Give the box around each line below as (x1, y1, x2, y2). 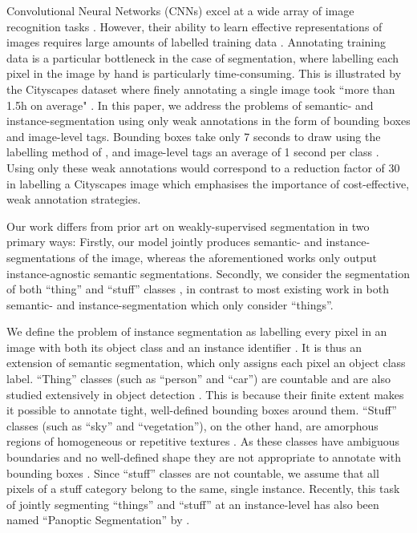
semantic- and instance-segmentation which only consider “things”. (6, 296, 334, 313)
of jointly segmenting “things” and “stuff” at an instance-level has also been (6, 495, 379, 512)
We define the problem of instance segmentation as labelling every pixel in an (6, 323, 387, 340)
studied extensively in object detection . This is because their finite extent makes (6, 386, 404, 402)
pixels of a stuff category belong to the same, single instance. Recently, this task (6, 480, 400, 497)
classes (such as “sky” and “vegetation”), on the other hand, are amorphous (6, 417, 379, 434)
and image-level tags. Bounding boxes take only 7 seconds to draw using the (6, 127, 381, 144)
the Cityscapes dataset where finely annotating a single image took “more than (6, 80, 395, 97)
